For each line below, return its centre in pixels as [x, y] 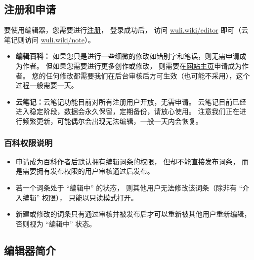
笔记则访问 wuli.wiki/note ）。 [49, 39]
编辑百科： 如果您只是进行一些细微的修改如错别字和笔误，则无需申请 [127, 56]
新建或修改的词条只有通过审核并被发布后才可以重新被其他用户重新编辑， [133, 214]
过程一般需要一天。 [47, 85]
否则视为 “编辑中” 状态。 [56, 223]
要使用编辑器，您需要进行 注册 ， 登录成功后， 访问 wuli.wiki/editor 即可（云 [126, 30]
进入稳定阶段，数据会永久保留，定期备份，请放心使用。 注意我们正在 [127, 111]
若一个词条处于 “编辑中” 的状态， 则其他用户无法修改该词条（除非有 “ [129, 187]
